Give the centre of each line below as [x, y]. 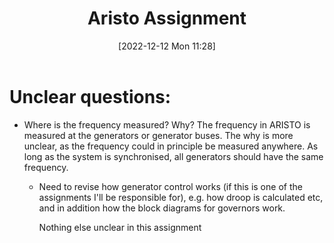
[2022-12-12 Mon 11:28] [167, 46]
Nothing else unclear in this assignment [120, 227]
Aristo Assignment [167, 18]
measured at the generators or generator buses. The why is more [158, 135]
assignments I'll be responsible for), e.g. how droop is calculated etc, [181, 197]
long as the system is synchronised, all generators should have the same [173, 156]
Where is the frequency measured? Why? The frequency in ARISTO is [167, 124]
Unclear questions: [90, 96]
